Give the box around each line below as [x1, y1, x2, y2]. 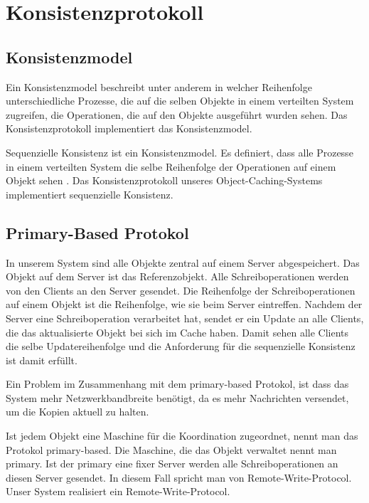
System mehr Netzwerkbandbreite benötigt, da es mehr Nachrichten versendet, [6, 390, 349, 405]
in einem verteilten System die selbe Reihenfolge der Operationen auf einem [6, 159, 336, 174]
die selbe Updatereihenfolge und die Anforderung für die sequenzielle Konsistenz [6, 339, 355, 354]
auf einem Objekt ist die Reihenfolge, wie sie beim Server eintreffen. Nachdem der [6, 297, 363, 312]
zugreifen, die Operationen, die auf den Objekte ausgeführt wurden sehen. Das [6, 107, 348, 122]
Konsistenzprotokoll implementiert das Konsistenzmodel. [6, 121, 252, 136]
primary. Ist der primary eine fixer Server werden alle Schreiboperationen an [6, 456, 338, 471]
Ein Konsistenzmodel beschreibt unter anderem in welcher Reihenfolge [6, 79, 312, 94]
